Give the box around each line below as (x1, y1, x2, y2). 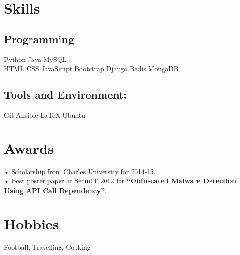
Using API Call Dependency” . (4, 185, 107, 195)
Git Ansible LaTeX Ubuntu (4, 109, 85, 120)
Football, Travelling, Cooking (4, 241, 90, 252)
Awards (4, 138, 54, 158)
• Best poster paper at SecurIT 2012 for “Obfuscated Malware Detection (4, 176, 237, 186)
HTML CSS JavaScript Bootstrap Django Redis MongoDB (4, 63, 179, 74)
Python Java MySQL (4, 54, 67, 64)
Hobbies (4, 213, 59, 233)
